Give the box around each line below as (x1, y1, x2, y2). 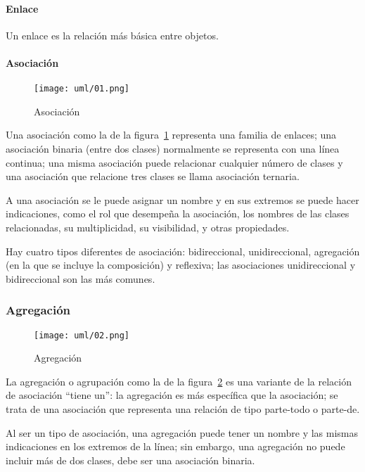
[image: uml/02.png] (34, 330, 130, 340)
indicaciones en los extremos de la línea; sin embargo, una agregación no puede (6, 439, 345, 454)
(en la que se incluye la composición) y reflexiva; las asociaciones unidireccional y (6, 257, 356, 272)
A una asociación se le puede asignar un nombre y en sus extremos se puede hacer (6, 192, 359, 207)
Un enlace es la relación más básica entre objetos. (6, 27, 219, 42)
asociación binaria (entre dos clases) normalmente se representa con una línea (6, 141, 340, 156)
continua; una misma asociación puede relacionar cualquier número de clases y (6, 155, 343, 170)
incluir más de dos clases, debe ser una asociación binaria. (6, 452, 255, 467)
